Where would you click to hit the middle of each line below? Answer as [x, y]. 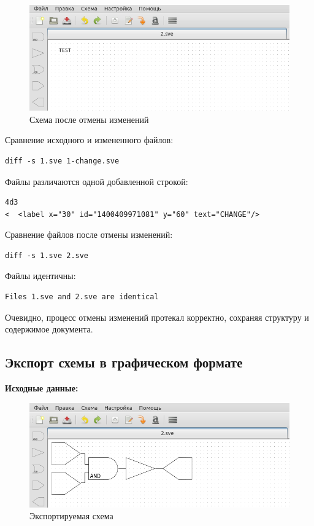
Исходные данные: [42, 388]
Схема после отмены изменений [89, 119]
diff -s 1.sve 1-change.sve [62, 161]
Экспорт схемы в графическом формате [124, 362]
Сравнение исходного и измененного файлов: [89, 140]
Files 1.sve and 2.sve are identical [82, 297]
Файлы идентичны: [40, 276]
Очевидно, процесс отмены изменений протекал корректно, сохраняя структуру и [157, 317]
